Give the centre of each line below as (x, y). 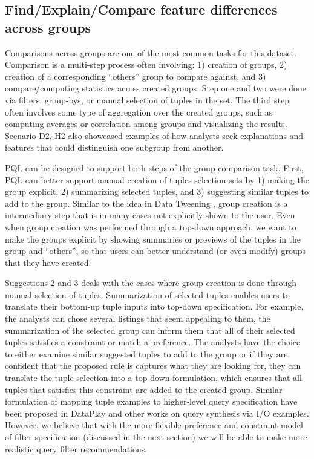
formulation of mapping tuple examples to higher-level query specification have (151, 401)
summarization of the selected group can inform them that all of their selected (150, 330)
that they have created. (48, 262)
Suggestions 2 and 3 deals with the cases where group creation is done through (151, 283)
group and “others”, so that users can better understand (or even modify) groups (155, 251)
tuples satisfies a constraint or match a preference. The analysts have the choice (153, 342)
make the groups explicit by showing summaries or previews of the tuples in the (153, 239)
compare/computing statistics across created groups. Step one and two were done (155, 88)
